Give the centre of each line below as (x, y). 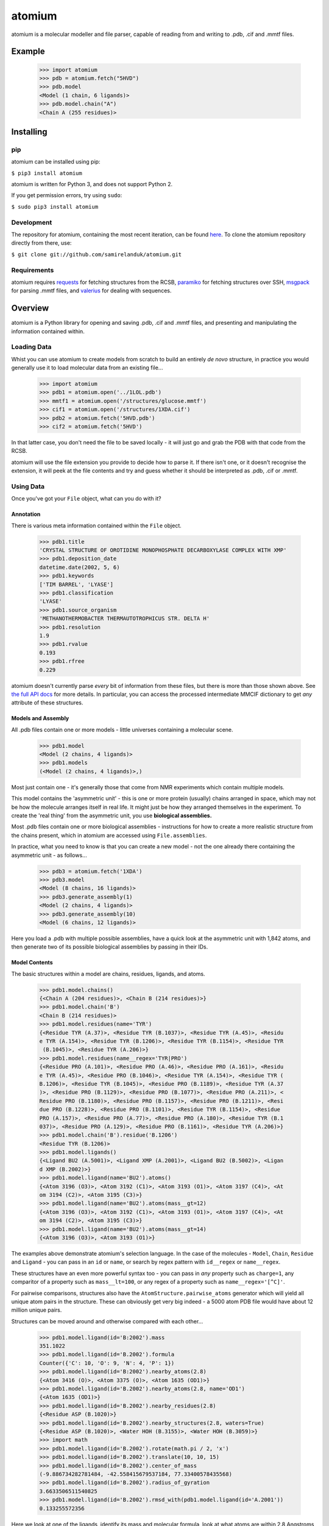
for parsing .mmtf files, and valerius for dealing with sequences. (91, 291)
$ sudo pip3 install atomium (55, 207)
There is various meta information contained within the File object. (97, 526)
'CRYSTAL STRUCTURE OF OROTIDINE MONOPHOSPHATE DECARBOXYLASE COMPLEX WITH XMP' (163, 550)
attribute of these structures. (47, 703)
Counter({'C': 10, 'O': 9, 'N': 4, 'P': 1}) (107, 1363)
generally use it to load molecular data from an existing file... (87, 368)
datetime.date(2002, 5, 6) (80, 567)
